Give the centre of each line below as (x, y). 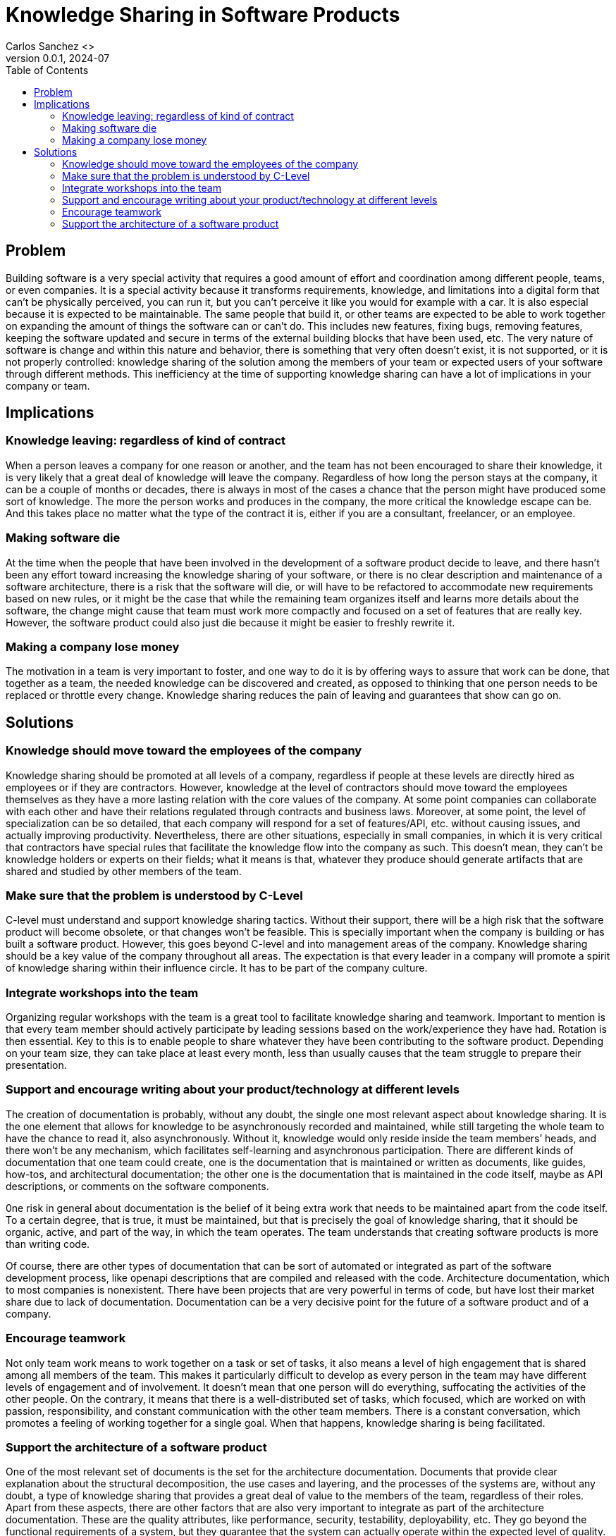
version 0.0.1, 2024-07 (58, 58)
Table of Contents (47, 70)
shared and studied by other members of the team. (124, 871)
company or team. (48, 385)
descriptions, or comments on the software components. (137, 1186)
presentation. (36, 1065)
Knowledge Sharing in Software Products (203, 15)
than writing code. (48, 1244)
